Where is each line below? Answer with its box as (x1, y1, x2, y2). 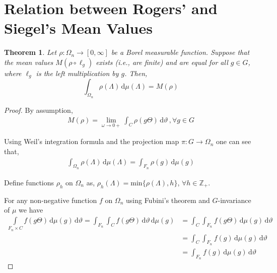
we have (19, 204, 43, 215)
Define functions (4, 177, 54, 187)
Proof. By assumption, (4, 104, 73, 115)
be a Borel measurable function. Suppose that (111, 47, 250, 57)
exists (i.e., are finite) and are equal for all (96, 56, 228, 67)
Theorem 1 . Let (4, 47, 57, 57)
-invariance (218, 194, 251, 205)
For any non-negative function (4, 194, 97, 205)
